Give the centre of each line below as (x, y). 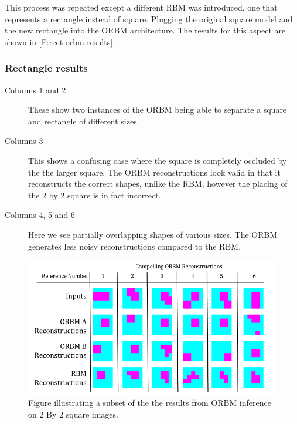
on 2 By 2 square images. (73, 414)
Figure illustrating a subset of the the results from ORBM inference (150, 403)
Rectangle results (46, 68)
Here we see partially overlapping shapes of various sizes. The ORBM (153, 234)
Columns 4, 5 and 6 (40, 215)
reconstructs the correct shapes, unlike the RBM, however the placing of (158, 184)
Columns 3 (24, 141)
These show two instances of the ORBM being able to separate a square (158, 110)
